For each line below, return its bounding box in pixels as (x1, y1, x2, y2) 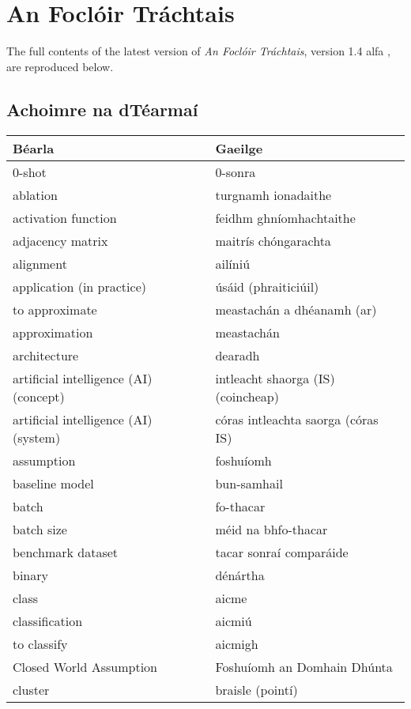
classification (13, 611, 83, 630)
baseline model (13, 473, 94, 492)
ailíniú (215, 254, 251, 273)
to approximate (13, 300, 97, 319)
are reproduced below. (6, 58, 114, 74)
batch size (13, 519, 67, 538)
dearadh (215, 345, 260, 364)
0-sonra (215, 162, 256, 181)
